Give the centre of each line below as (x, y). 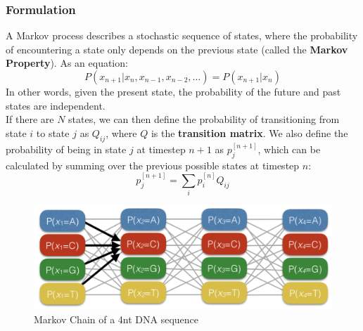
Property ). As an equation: (67, 63)
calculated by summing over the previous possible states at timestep (153, 165)
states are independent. (56, 105)
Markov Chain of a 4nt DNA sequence (116, 319)
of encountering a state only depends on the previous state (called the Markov (177, 49)
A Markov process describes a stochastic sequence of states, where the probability (182, 35)
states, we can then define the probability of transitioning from (204, 119)
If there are (30, 119)
